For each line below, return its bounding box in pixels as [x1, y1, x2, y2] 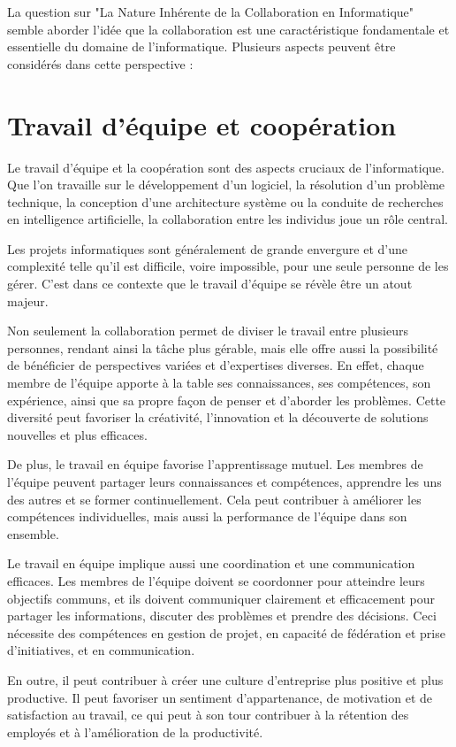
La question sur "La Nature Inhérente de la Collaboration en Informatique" [7, 3, 414, 20]
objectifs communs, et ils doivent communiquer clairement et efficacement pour [7, 589, 436, 607]
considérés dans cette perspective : [7, 54, 194, 73]
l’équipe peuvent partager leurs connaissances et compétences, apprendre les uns [7, 473, 442, 490]
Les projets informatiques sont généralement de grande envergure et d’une [7, 239, 407, 258]
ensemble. [7, 524, 59, 543]
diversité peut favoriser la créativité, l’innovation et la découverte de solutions [7, 408, 429, 427]
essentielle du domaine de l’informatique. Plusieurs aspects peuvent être [7, 37, 396, 56]
